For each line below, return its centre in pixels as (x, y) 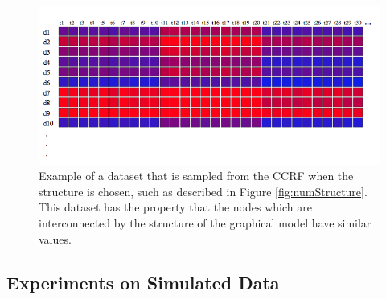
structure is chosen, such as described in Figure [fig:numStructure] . (203, 191)
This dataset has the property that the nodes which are (175, 207)
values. (55, 238)
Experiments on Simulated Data (143, 282)
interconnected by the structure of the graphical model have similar (205, 223)
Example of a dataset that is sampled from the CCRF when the (196, 176)
